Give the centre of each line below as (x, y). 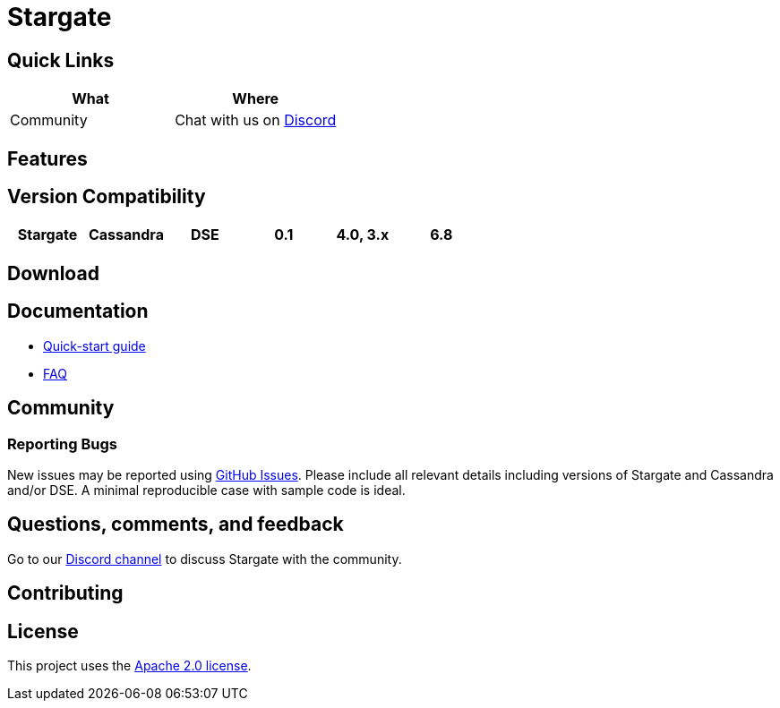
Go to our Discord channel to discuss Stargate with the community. (205, 559)
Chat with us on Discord (256, 120)
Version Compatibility (107, 197)
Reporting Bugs (62, 444)
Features (47, 158)
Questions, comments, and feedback (176, 525)
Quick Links (61, 60)
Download (53, 273)
